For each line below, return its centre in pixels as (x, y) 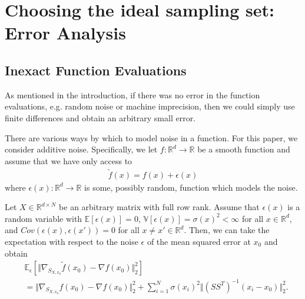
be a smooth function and (244, 149)
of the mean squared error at (199, 241)
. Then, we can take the (227, 230)
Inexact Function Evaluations (96, 70)
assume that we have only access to (69, 160)
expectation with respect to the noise (72, 241)
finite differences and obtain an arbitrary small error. (100, 117)
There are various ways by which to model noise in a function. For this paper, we (151, 137)
